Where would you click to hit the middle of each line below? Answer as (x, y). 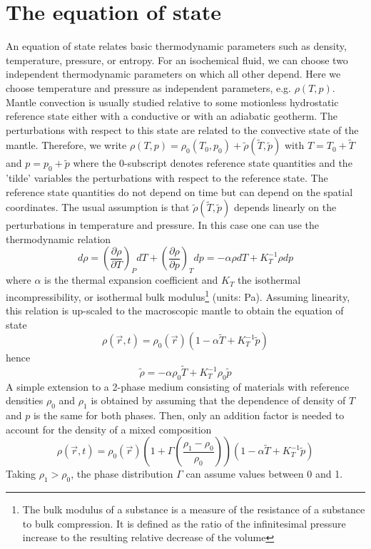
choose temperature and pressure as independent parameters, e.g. (148, 87)
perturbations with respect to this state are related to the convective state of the (182, 129)
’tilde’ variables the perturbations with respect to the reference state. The (167, 178)
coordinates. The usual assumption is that (98, 207)
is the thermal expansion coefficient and (131, 280)
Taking (21, 474)
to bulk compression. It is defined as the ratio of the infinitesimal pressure (184, 523)
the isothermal (269, 280)
